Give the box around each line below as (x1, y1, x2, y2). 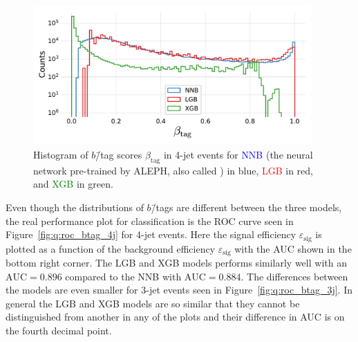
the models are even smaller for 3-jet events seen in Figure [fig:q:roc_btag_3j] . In (6, 282, 352, 297)
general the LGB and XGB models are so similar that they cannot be (6, 296, 300, 310)
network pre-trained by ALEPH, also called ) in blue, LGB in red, (33, 163, 314, 177)
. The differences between (241, 269, 348, 283)
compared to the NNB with (65, 269, 182, 283)
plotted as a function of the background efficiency (6, 241, 216, 255)
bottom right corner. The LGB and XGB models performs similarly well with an (6, 255, 347, 270)
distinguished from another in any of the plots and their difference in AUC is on (6, 309, 345, 324)
